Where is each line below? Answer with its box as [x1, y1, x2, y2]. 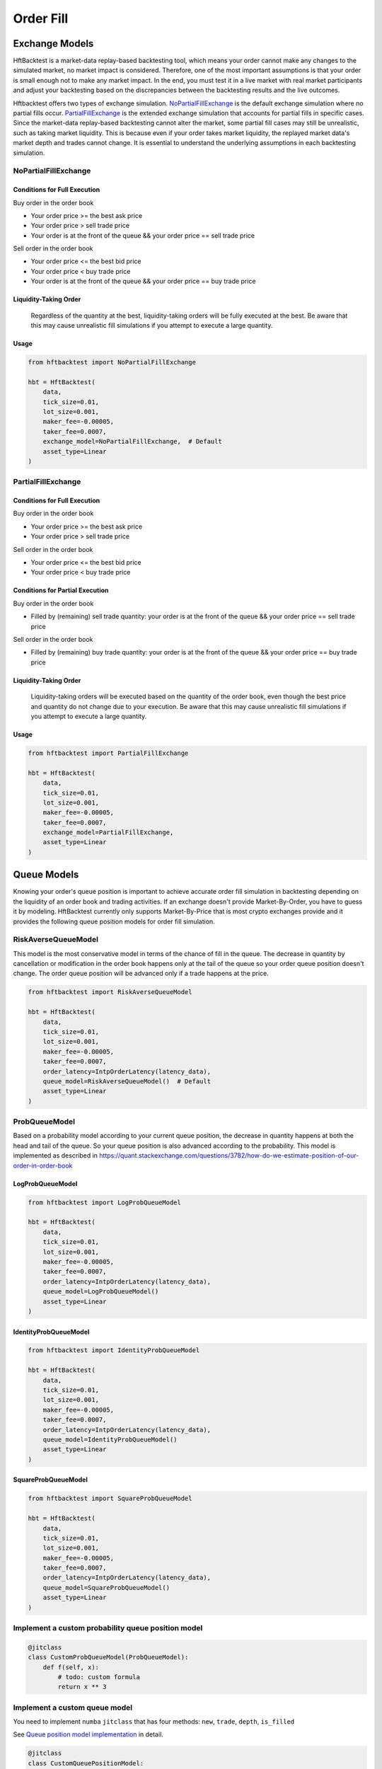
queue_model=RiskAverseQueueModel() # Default [42, 1077, 212, 1085]
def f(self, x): [42, 1663, 99, 1671]
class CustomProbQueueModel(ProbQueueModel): [28, 1653, 189, 1661]
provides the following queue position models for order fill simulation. [13, 917, 215, 926]
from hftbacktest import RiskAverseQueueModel [28, 988, 192, 996]
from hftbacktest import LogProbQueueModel [28, 1198, 182, 1206]
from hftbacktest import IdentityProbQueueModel [28, 1347, 200, 1354]
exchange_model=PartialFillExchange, [42, 829, 174, 836]
